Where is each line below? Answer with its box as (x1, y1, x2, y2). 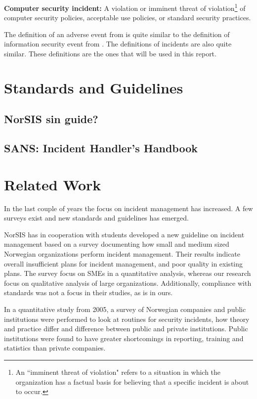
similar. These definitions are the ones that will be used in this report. (4, 48, 216, 59)
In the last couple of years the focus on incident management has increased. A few (4, 203, 253, 213)
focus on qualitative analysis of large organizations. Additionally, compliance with (4, 277, 252, 288)
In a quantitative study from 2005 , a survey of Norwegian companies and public (4, 304, 246, 314)
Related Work (4, 174, 101, 194)
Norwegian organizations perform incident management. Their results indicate (4, 249, 241, 259)
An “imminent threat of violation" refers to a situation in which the (15, 367, 221, 377)
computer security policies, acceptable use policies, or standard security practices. (4, 12, 251, 23)
